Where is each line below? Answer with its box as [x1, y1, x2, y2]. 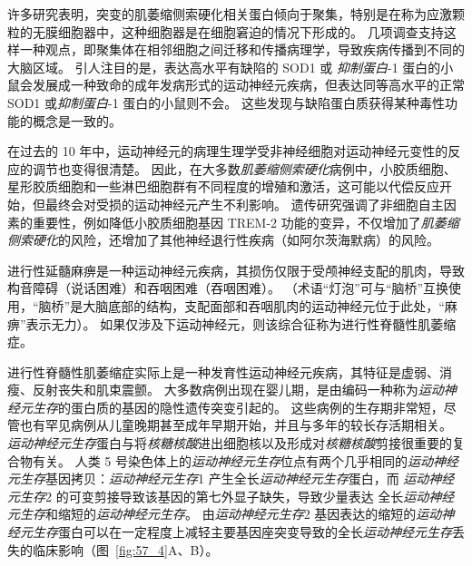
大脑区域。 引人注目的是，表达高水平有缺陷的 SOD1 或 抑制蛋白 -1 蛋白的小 [7, 57, 454, 76]
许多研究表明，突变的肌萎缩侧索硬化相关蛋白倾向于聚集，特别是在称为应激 [7, 5, 452, 23]
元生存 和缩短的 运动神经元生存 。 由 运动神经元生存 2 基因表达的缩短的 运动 [7, 504, 442, 523]
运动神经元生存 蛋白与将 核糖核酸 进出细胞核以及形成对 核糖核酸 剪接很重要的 [7, 434, 452, 453]
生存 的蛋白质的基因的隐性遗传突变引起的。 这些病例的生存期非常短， [32, 397, 444, 416]
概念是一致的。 [32, 111, 122, 130]
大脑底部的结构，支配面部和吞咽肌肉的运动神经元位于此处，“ [83, 296, 445, 315]
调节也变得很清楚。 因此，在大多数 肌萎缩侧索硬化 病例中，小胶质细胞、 [32, 159, 457, 178]
